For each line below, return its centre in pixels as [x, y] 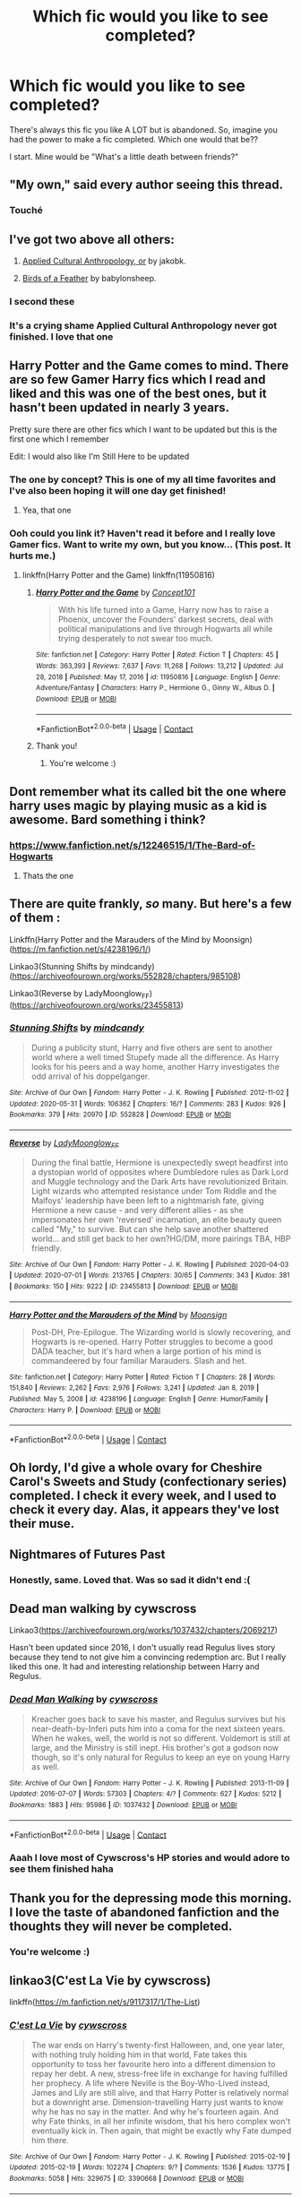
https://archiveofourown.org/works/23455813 [96, 1004]
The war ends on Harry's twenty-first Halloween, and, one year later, [158, 2045]
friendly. [47, 1248]
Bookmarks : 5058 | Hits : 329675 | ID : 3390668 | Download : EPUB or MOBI [127, 2178]
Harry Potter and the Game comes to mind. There [149, 366]
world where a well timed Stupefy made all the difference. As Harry [155, 1057]
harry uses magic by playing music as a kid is [138, 805]
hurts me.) [33, 556]
